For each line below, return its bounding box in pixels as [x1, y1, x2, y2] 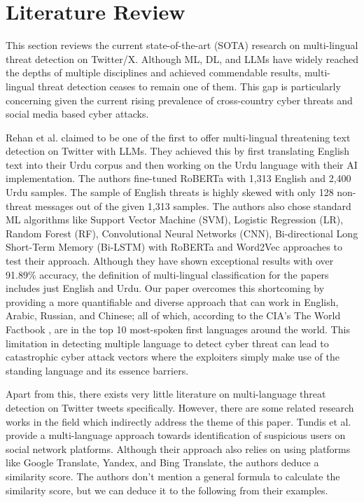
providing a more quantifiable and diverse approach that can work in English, [6, 294, 339, 309]
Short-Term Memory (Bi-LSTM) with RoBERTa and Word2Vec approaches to [6, 239, 342, 254]
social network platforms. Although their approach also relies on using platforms [6, 441, 351, 456]
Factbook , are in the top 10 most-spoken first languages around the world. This [6, 322, 350, 336]
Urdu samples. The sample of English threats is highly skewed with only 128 [6, 185, 334, 200]
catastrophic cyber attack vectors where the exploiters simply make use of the [6, 349, 339, 364]
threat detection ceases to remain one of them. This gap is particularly [37, 78, 341, 93]
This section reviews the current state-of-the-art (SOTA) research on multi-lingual [6, 38, 358, 53]
